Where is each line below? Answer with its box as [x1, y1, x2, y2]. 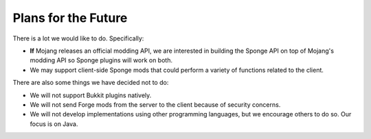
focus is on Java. [30, 120, 78, 128]
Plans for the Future [12, 10, 128, 25]
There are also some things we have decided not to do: [12, 79, 169, 87]
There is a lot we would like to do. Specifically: [12, 34, 144, 42]
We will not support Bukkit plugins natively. [30, 91, 152, 99]
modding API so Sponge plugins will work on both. [30, 56, 173, 64]
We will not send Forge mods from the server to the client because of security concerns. [30, 100, 281, 109]
